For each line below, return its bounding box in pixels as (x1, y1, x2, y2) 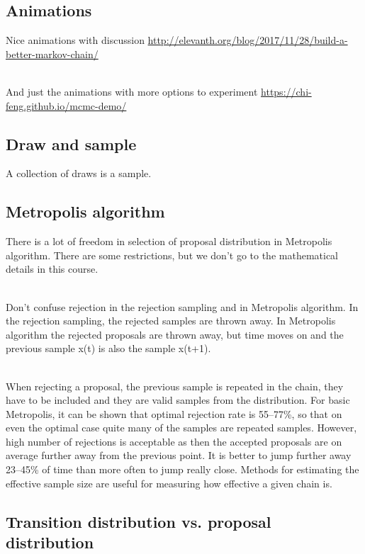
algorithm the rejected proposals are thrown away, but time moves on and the (6, 327, 344, 341)
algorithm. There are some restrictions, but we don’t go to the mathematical (6, 247, 338, 262)
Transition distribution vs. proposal (6, 510, 271, 532)
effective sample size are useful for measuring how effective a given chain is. (6, 475, 332, 490)
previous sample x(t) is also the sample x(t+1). (6, 341, 211, 356)
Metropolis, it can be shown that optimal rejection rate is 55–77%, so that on (6, 406, 342, 421)
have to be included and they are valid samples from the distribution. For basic (6, 392, 350, 407)
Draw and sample (6, 132, 137, 154)
